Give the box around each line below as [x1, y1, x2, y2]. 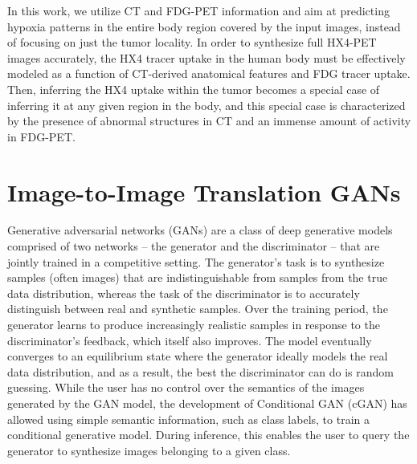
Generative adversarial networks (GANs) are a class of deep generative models [7, 222, 393, 238]
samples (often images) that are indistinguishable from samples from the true [7, 269, 388, 286]
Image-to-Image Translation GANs [7, 175, 401, 208]
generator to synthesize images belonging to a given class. [7, 442, 291, 458]
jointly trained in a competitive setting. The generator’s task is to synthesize [7, 253, 385, 270]
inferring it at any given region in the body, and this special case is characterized [7, 96, 406, 113]
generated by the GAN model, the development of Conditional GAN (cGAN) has [7, 395, 407, 411]
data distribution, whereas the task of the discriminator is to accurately [7, 284, 360, 301]
